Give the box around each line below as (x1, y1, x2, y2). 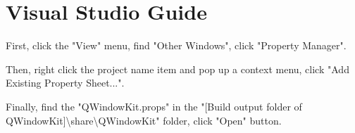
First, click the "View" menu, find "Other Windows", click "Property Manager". (6, 38, 347, 53)
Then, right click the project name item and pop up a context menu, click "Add (6, 61, 349, 76)
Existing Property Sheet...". (6, 75, 125, 90)
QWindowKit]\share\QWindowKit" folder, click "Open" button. (6, 113, 282, 127)
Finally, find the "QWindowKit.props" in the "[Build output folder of (6, 99, 302, 113)
